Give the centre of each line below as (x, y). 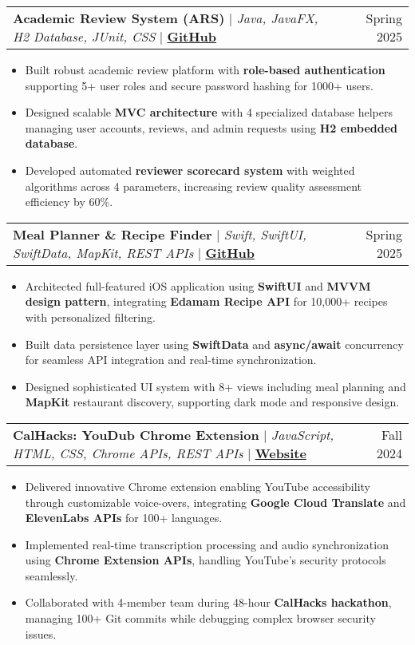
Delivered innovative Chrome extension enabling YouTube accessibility (198, 486)
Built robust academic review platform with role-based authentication (205, 69)
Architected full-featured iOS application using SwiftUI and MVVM (198, 285)
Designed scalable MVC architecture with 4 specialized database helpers (209, 112)
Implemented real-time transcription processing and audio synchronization (207, 544)
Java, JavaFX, (277, 18)
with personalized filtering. (90, 317)
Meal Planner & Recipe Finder (113, 234)
